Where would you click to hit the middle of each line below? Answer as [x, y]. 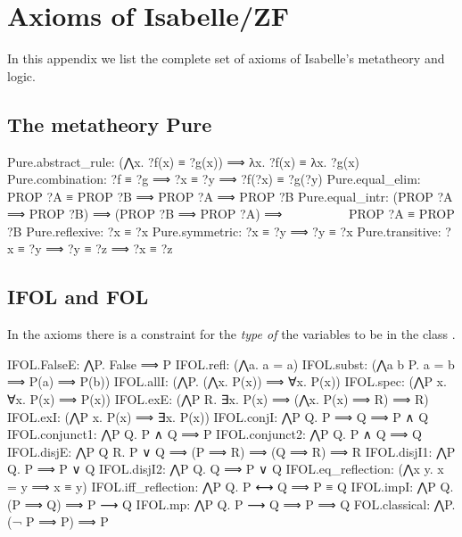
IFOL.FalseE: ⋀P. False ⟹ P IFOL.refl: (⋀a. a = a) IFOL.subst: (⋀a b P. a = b [231, 364]
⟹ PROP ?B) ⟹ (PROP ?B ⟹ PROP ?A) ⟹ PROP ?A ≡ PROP [231, 214]
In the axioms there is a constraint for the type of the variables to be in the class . [231, 334]
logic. [21, 75]
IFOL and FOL [78, 297]
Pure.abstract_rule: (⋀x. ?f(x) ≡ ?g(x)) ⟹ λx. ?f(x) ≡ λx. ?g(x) [184, 161]
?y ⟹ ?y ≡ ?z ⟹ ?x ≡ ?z [101, 248]
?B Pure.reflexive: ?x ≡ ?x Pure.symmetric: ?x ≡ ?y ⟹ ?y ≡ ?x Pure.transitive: [224, 231]
